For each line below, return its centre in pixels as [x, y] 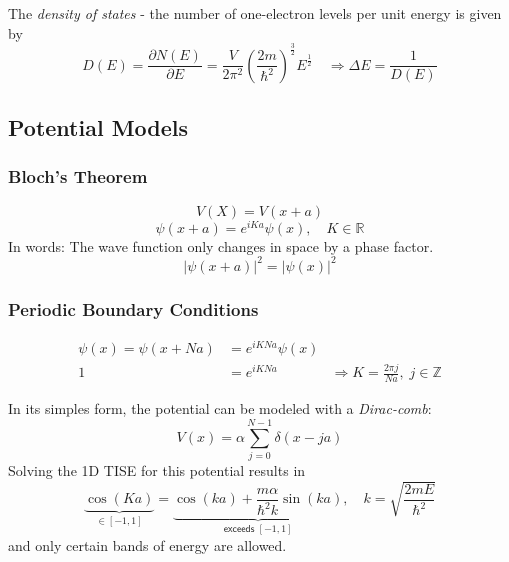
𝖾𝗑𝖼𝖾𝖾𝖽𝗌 [239, 528]
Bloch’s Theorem [78, 176]
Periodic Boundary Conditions [133, 308]
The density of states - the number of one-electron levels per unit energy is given [255, 13]
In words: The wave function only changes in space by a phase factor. [221, 245]
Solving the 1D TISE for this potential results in [157, 469]
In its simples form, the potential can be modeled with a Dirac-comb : [220, 408]
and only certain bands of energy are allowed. [147, 544]
